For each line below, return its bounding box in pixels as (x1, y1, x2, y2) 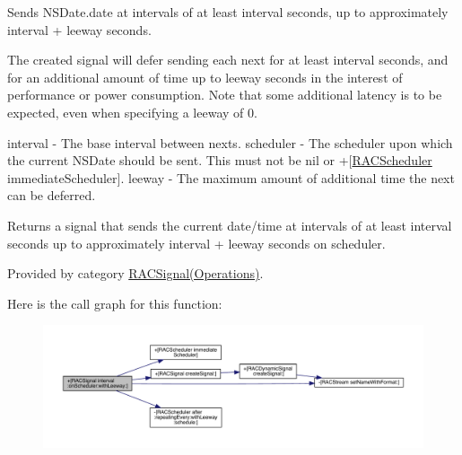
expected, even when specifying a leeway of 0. (7, 102, 257, 121)
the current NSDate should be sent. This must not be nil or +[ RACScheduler (7, 151, 432, 170)
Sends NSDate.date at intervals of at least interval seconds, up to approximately (7, 3, 449, 21)
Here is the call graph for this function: (7, 293, 222, 312)
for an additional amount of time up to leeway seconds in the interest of (7, 67, 403, 86)
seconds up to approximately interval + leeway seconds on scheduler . (7, 233, 386, 252)
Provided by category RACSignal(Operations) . (7, 264, 264, 283)
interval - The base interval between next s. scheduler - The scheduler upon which (7, 133, 453, 152)
